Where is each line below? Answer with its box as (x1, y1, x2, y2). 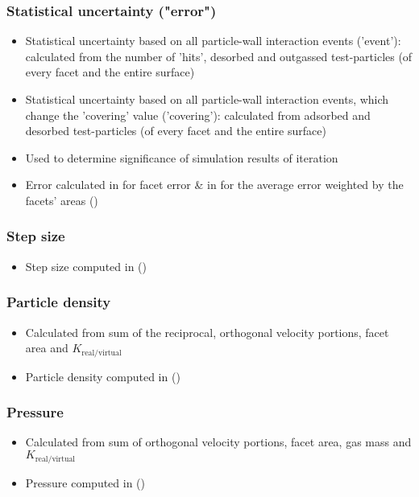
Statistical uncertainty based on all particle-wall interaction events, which (25, 91, 389, 107)
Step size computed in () (25, 257, 147, 274)
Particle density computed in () (25, 368, 180, 384)
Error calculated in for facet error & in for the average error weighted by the (25, 176, 404, 193)
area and (25, 339, 68, 356)
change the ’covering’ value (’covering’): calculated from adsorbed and (25, 106, 371, 123)
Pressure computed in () (25, 474, 146, 491)
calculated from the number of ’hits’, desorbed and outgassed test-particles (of (25, 47, 413, 64)
